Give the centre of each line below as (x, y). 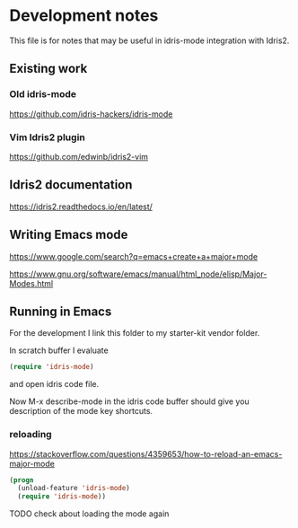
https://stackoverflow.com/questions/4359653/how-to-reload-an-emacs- (146, 453)
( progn (22, 480)
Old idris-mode (43, 94)
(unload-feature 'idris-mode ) (74, 488)
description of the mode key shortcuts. (81, 411)
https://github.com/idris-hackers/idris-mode (91, 114)
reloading (31, 435)
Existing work (48, 69)
